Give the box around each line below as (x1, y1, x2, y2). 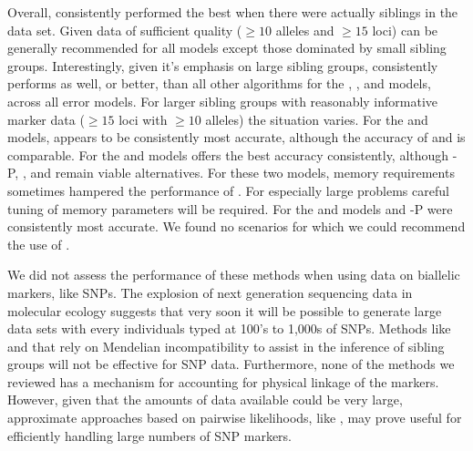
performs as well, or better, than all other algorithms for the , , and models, (7, 74, 431, 93)
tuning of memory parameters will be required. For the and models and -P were (7, 199, 453, 218)
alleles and (275, 20, 334, 39)
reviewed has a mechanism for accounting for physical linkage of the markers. (7, 372, 439, 391)
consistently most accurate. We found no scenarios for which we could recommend (7, 217, 466, 236)
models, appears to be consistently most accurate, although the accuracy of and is (7, 128, 466, 147)
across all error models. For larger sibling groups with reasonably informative (7, 91, 438, 110)
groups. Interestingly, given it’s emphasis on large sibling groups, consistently (7, 56, 438, 75)
